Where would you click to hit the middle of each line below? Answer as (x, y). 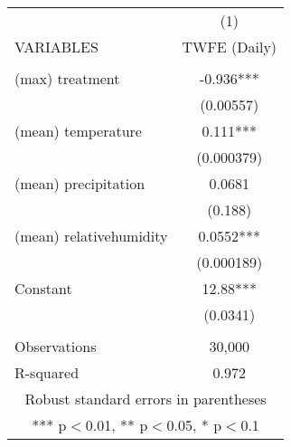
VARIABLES (56, 47)
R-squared (47, 372)
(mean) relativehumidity (91, 236)
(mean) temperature (78, 131)
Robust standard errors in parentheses (145, 399)
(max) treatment (67, 78)
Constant (43, 288)
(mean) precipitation (80, 183)
